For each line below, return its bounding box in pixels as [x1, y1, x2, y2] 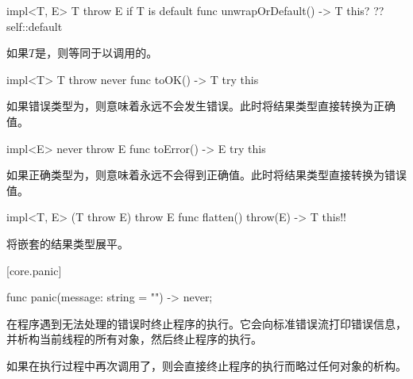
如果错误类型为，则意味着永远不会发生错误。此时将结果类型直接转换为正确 [6, 98, 396, 114]
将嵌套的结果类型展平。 [6, 235, 129, 251]
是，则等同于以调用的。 [35, 44, 158, 61]
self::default [6, 17, 63, 34]
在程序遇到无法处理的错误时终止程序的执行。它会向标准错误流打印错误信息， [6, 315, 407, 331]
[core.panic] [6, 262, 62, 278]
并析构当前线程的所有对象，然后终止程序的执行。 [6, 331, 262, 347]
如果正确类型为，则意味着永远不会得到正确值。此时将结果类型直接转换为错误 [6, 167, 407, 183]
